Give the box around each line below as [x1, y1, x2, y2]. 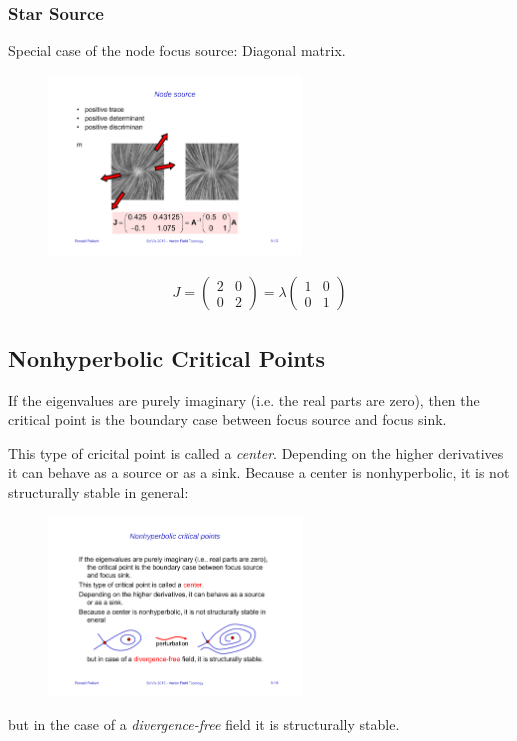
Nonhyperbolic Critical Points [8, 342, 326, 373]
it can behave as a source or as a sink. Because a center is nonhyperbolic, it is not [8, 462, 510, 483]
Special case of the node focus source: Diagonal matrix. [8, 40, 346, 61]
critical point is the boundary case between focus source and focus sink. [8, 409, 447, 430]
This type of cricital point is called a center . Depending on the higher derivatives [8, 442, 504, 463]
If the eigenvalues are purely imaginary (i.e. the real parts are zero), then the [8, 389, 480, 410]
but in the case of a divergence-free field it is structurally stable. [8, 714, 400, 735]
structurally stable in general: [8, 482, 189, 503]
